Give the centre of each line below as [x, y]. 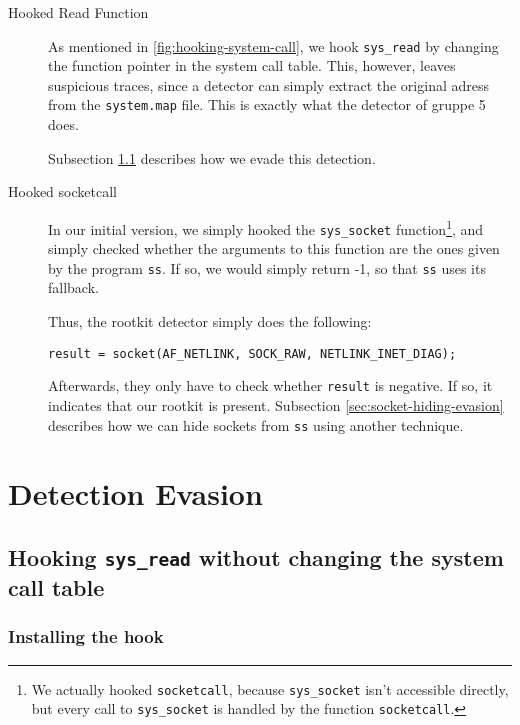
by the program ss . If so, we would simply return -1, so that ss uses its [267, 267]
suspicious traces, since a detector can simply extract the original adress [268, 84]
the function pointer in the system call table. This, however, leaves [252, 65]
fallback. [73, 287]
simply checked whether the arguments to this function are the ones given [274, 248]
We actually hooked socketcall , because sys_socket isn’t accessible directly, [270, 688]
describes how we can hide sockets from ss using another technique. [256, 424]
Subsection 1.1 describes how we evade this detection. [212, 157]
